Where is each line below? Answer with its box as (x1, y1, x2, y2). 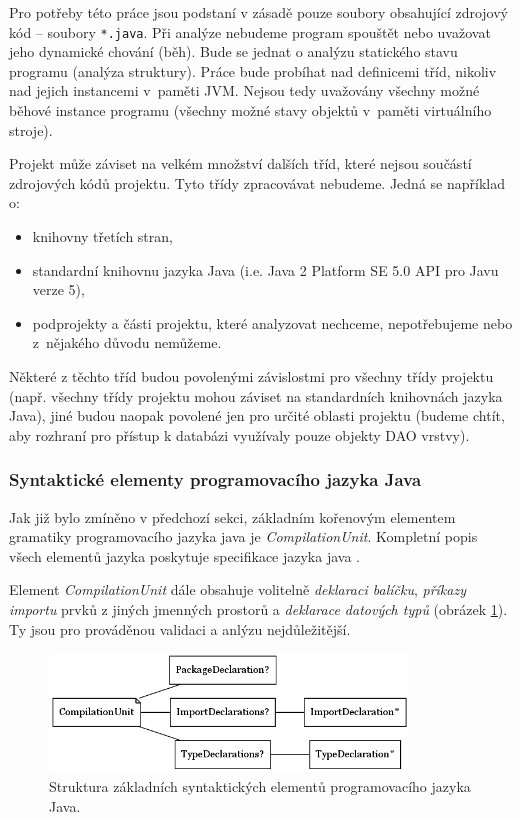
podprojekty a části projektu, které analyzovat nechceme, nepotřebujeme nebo (32, 312, 513, 333)
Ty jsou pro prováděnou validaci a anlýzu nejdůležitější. (9, 618, 351, 639)
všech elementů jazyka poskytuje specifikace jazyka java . (9, 545, 360, 566)
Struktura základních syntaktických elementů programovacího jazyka (49, 776, 471, 797)
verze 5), (32, 279, 85, 300)
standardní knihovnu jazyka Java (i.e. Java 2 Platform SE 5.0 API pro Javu (32, 259, 499, 280)
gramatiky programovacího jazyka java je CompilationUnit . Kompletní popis (9, 526, 478, 547)
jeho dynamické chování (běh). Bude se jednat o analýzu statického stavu (9, 41, 458, 62)
